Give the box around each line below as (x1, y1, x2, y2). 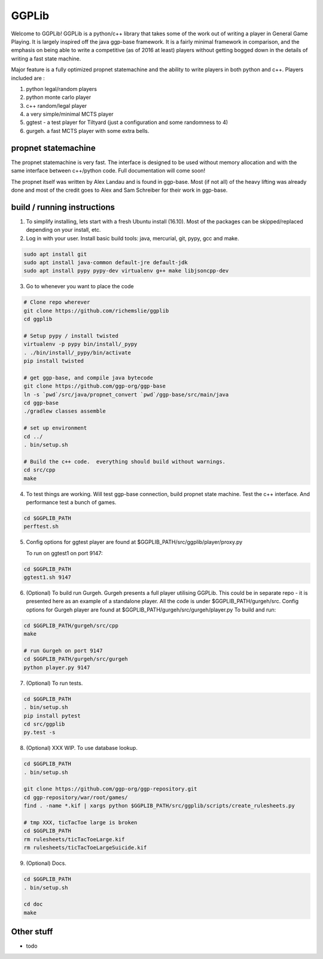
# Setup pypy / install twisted (23, 332, 119, 339)
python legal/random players (26, 85, 97, 92)
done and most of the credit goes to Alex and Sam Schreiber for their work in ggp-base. (11, 186, 228, 193)
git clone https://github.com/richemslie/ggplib (23, 307, 169, 314)
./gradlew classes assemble (23, 408, 106, 415)
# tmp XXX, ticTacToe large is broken (23, 819, 138, 826)
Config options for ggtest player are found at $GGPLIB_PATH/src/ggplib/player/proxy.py (26, 539, 243, 546)
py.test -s (23, 729, 56, 736)
